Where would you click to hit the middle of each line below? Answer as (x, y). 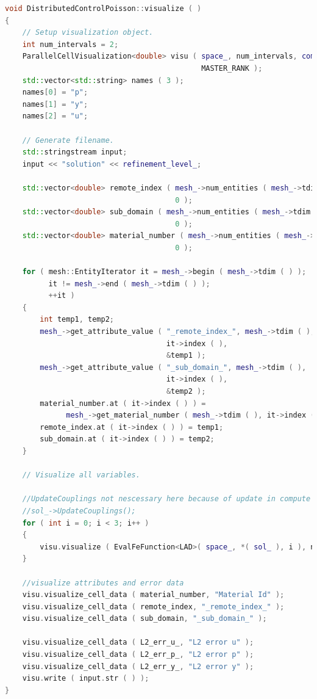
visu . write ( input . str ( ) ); (86, 679)
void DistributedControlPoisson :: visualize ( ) (103, 9)
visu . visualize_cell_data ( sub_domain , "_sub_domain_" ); (144, 619)
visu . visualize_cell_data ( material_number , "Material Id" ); (153, 595)
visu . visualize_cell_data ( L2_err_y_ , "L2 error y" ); (138, 666)
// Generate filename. (68, 140)
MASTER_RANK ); (232, 68)
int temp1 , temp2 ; (77, 320)
